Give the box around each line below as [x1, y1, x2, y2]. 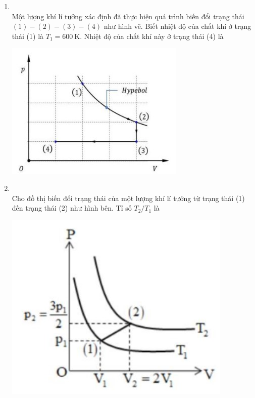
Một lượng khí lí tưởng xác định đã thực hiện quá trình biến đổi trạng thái [12, 11, 244, 21]
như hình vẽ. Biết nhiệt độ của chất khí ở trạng [104, 21, 251, 31]
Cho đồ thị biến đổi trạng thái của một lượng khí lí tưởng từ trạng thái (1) [12, 192, 245, 203]
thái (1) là [12, 30, 44, 41]
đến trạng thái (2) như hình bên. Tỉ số [12, 203, 132, 213]
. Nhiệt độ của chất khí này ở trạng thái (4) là [80, 30, 224, 41]
